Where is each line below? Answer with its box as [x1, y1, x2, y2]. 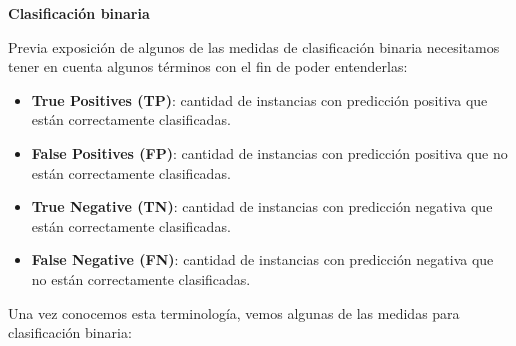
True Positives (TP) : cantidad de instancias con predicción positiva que [31, 89, 488, 110]
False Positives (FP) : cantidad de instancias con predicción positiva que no [31, 142, 508, 163]
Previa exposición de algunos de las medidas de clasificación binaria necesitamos [8, 36, 500, 57]
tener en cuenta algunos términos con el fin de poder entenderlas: [8, 56, 408, 77]
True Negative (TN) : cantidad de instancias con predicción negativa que [31, 196, 493, 217]
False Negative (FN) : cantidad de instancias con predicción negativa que [31, 249, 494, 270]
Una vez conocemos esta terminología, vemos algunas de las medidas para [8, 302, 460, 323]
